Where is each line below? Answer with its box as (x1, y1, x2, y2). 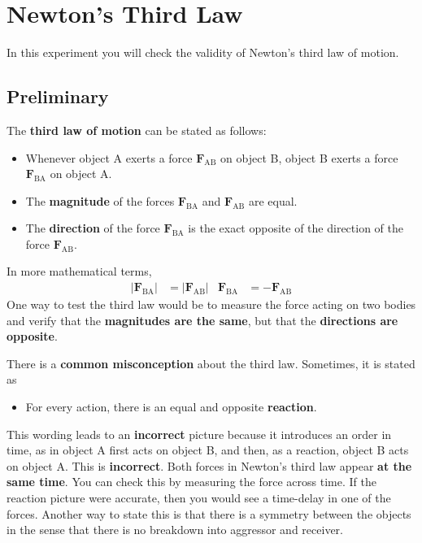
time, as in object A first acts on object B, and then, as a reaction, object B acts (7, 441, 409, 458)
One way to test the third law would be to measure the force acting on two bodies (7, 296, 416, 313)
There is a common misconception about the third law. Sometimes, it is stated (7, 354, 415, 371)
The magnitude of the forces (25, 192, 175, 209)
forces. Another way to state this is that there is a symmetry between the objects (7, 505, 411, 522)
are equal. (248, 192, 298, 209)
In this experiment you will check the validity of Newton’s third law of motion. (7, 44, 399, 61)
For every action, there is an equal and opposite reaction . (25, 398, 317, 415)
